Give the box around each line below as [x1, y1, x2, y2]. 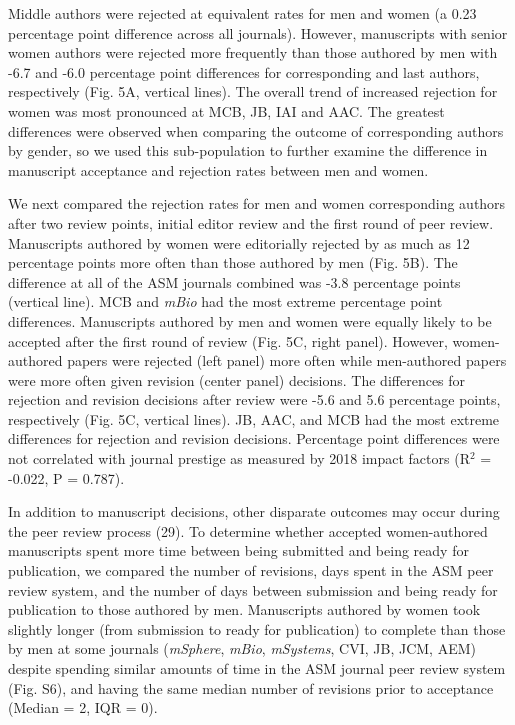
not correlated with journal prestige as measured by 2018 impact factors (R [8, 448, 470, 469]
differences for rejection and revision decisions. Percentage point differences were [8, 428, 500, 449]
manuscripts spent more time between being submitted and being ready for [8, 540, 469, 561]
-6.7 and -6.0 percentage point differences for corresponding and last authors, [8, 61, 480, 82]
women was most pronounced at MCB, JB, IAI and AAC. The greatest [8, 100, 445, 121]
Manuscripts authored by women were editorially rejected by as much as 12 [8, 232, 470, 253]
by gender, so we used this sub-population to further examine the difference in [8, 140, 488, 161]
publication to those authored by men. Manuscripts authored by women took [8, 599, 481, 620]
